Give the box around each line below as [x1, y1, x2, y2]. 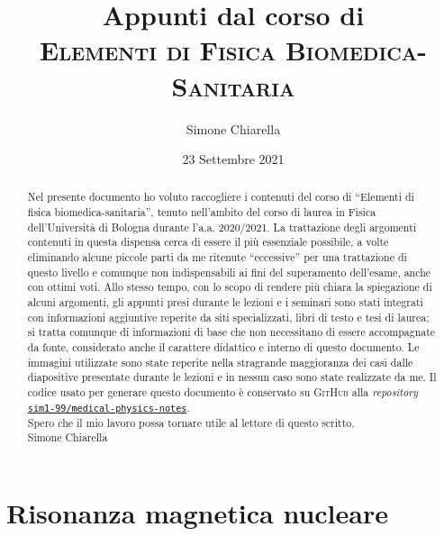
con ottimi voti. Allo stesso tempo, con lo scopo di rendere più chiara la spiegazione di [27, 279, 432, 295]
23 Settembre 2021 [182, 150, 285, 168]
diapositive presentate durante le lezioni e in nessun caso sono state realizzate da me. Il [27, 369, 437, 385]
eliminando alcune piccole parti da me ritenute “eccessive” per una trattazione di [27, 250, 407, 265]
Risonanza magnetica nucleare [6, 495, 388, 531]
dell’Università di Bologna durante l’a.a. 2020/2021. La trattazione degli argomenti [27, 219, 417, 234]
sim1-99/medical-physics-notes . [27, 399, 190, 414]
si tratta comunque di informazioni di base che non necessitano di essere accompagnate [27, 324, 436, 340]
